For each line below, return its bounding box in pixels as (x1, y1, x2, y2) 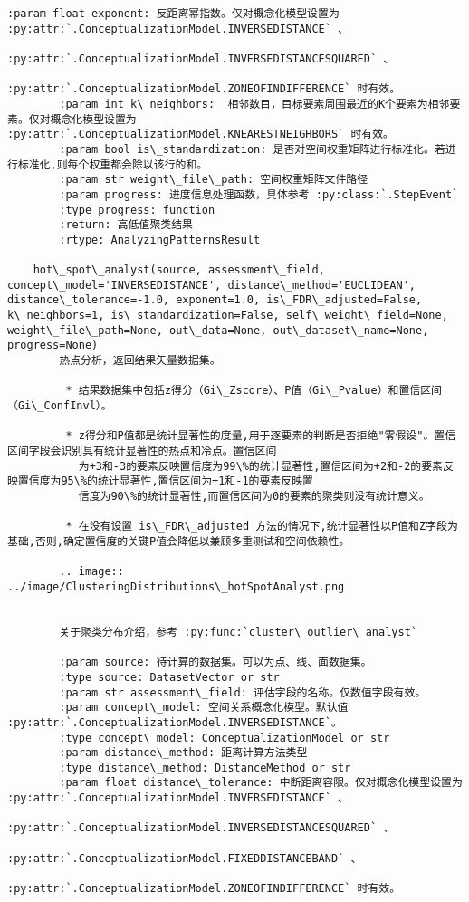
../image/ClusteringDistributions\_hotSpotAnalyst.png (7, 580, 345, 593)
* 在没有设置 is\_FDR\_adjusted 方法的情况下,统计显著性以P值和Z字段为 (65, 520, 458, 533)
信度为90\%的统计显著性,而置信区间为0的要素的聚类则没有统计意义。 (78, 490, 430, 503)
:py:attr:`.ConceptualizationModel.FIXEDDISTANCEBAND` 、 (7, 851, 362, 865)
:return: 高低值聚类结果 (59, 218, 193, 232)
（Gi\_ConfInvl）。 (7, 399, 112, 413)
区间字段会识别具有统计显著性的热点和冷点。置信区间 (7, 445, 277, 458)
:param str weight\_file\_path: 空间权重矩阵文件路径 (59, 173, 368, 187)
